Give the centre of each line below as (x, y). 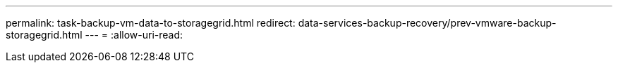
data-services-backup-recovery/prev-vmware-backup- (427, 23)
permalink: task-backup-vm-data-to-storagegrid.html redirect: (151, 23)
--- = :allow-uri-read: (134, 35)
